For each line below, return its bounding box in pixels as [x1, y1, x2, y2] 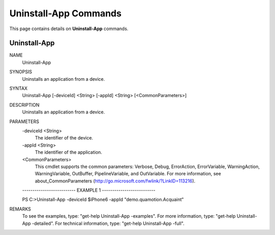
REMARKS [9, 206, 31, 212]
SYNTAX [9, 85, 28, 91]
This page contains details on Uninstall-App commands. [9, 26, 128, 32]
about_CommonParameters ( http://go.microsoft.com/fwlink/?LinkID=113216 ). [35, 178, 196, 184]
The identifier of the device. [35, 135, 94, 141]
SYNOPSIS [9, 69, 33, 75]
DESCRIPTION [9, 102, 40, 108]
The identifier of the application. [35, 149, 102, 155]
